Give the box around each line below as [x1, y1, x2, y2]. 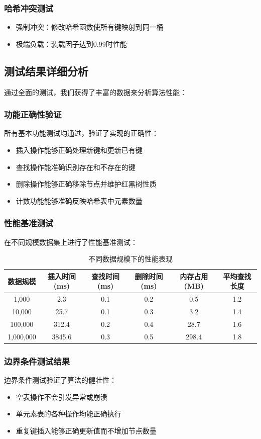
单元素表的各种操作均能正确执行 [16, 408, 121, 419]
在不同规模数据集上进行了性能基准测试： [4, 236, 138, 247]
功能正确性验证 [4, 108, 62, 121]
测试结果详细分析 [4, 63, 88, 78]
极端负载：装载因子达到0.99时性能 [16, 38, 127, 49]
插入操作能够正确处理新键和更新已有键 [16, 145, 143, 155]
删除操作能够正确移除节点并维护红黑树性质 [16, 179, 157, 189]
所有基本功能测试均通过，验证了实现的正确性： [4, 128, 159, 138]
